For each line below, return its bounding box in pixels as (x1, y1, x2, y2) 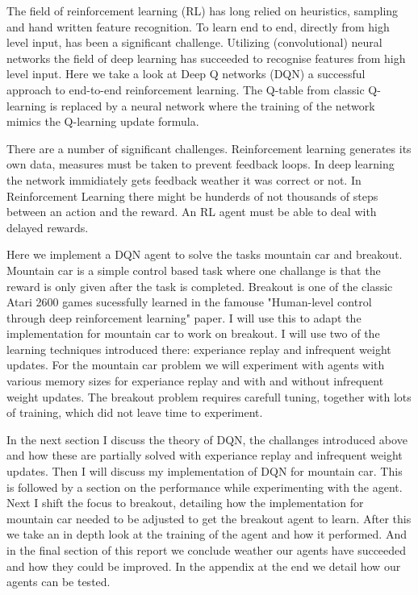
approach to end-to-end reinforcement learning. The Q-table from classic (6, 81, 365, 98)
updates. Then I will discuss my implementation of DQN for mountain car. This (6, 463, 403, 480)
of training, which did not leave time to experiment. (6, 404, 263, 421)
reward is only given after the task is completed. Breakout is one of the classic (6, 277, 393, 294)
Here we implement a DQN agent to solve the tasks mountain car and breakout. (6, 246, 403, 263)
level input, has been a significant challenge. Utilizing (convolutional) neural (6, 34, 382, 51)
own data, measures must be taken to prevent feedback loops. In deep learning (6, 156, 395, 173)
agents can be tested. (6, 573, 111, 590)
